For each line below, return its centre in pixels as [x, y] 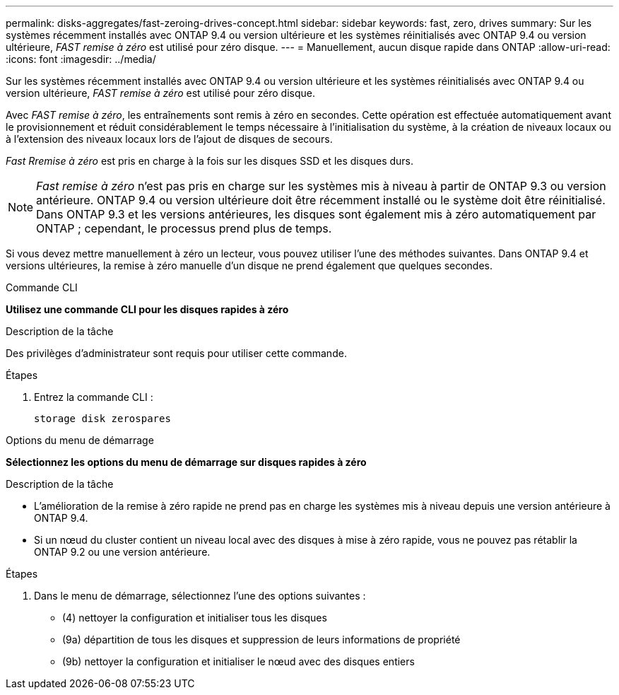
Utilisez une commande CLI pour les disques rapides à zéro [147, 309]
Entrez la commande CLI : [94, 397]
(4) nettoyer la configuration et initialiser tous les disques [195, 618]
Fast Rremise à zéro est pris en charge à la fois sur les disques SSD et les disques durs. [210, 161]
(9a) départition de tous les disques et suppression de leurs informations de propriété [261, 639]
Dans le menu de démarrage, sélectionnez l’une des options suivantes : [200, 596]
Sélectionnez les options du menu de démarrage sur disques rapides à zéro [186, 462]
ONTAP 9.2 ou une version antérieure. [122, 552]
